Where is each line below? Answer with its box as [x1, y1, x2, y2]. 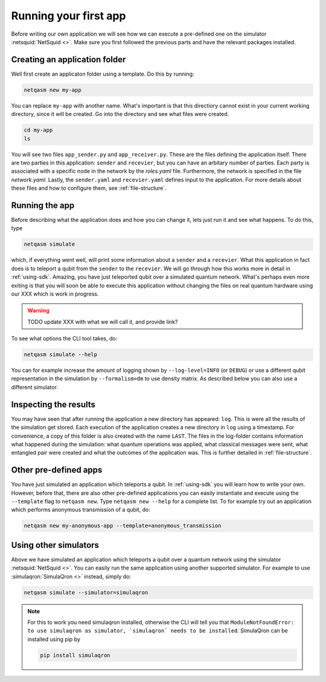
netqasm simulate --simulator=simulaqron [24, 589, 149, 596]
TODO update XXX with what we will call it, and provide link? [27, 318, 178, 325]
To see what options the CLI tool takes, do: [11, 335, 118, 342]
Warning [27, 307, 50, 314]
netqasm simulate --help [24, 351, 98, 358]
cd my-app [24, 127, 53, 134]
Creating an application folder [11, 54, 126, 65]
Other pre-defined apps [11, 465, 103, 475]
